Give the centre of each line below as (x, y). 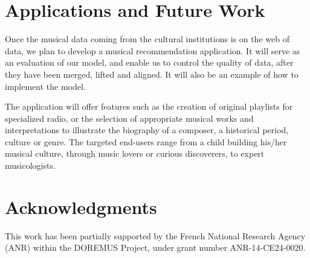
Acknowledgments (81, 206)
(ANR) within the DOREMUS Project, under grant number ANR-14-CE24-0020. (155, 247)
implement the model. (45, 86)
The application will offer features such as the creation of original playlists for (149, 106)
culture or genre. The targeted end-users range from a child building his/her (146, 141)
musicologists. (30, 165)
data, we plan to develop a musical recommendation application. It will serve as (153, 50)
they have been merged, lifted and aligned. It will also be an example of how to (152, 74)
